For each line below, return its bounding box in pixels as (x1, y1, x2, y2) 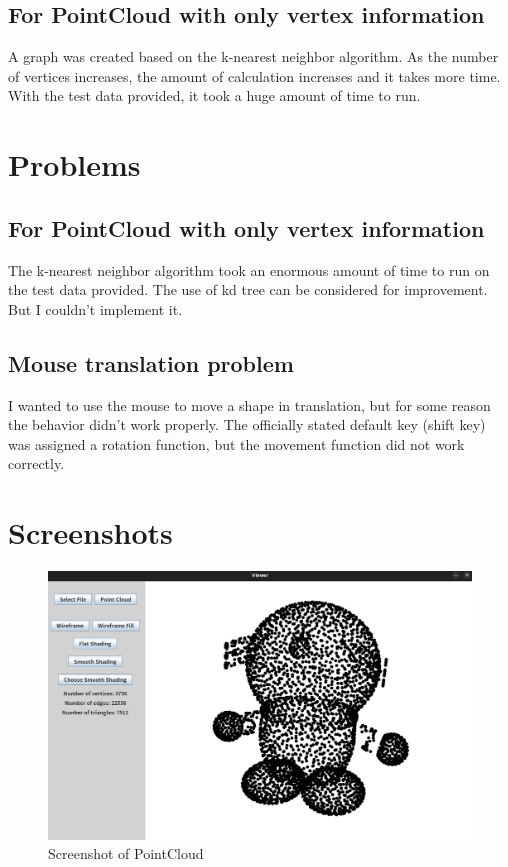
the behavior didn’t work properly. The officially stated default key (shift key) (8, 414, 486, 435)
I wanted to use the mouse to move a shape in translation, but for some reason (8, 394, 491, 415)
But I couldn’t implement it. (8, 298, 183, 319)
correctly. (8, 453, 65, 474)
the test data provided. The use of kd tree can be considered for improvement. (8, 279, 488, 300)
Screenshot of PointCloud (48, 843, 204, 864)
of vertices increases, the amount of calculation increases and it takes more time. (8, 65, 501, 86)
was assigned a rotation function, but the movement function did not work (8, 433, 465, 454)
